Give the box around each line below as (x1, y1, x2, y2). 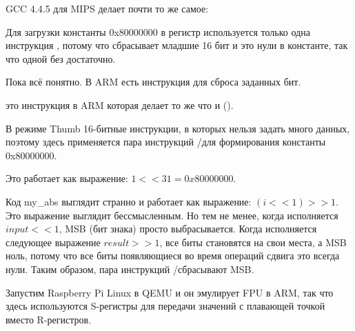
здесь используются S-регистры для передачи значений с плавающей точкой (6, 299, 325, 313)
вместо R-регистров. (6, 312, 92, 326)
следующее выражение (6, 234, 101, 249)
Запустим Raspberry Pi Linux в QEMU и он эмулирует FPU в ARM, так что (6, 285, 334, 299)
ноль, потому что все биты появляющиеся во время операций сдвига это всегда (6, 248, 340, 263)
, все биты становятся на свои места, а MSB (159, 234, 347, 249)
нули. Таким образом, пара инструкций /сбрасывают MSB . (6, 261, 254, 276)
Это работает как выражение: (6, 171, 128, 185)
